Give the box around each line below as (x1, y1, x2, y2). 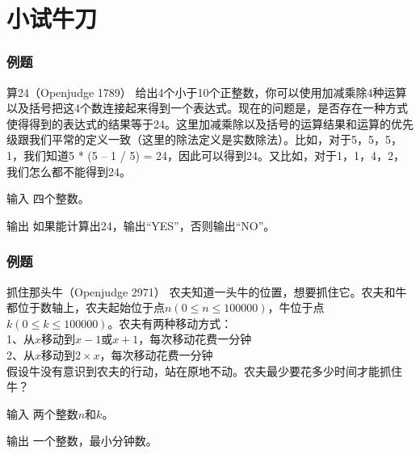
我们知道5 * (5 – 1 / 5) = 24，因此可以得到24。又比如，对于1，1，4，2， (23, 146, 405, 163)
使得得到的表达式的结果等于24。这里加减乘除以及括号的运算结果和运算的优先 (6, 115, 414, 132)
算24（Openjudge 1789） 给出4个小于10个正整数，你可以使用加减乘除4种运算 (6, 83, 407, 100)
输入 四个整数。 (6, 190, 90, 207)
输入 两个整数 (6, 405, 78, 422)
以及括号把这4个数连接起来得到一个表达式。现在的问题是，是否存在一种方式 (6, 99, 408, 116)
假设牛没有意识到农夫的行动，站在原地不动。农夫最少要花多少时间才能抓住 (6, 362, 402, 379)
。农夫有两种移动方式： (107, 314, 233, 331)
